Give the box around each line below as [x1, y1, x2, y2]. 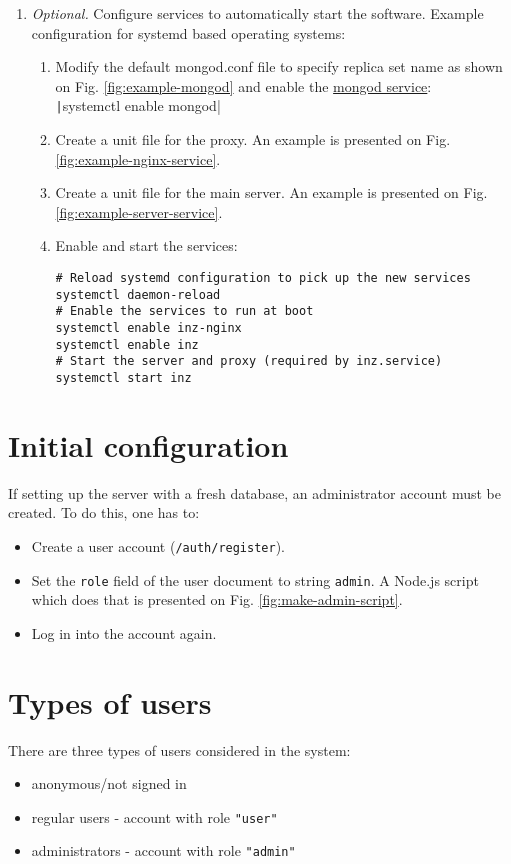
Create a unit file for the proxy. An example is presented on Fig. [55, 129, 451, 150]
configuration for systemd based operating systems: [31, 22, 346, 43]
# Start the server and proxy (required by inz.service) [55, 354, 443, 369]
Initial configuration [8, 424, 289, 465]
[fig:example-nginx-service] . [55, 148, 221, 169]
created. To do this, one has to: [8, 502, 200, 523]
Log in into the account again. [31, 622, 217, 643]
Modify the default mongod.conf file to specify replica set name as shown [55, 56, 503, 77]
